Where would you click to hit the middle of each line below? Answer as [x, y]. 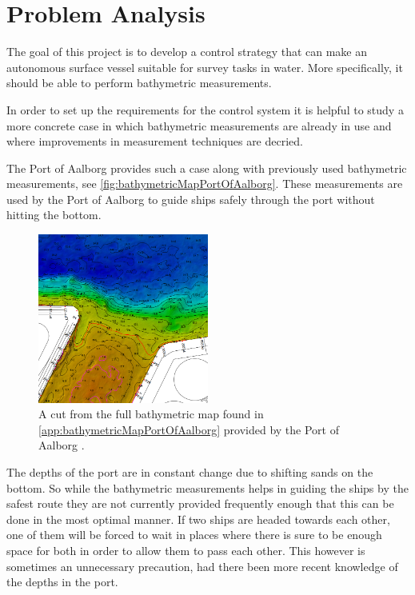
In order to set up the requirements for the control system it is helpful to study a [205, 109]
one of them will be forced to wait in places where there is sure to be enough [194, 535]
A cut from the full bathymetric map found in [151, 414]
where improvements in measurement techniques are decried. [155, 141]
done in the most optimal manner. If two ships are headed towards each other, [198, 519]
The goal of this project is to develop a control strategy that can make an [187, 52]
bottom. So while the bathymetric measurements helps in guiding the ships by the [207, 487]
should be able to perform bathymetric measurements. [139, 83]
